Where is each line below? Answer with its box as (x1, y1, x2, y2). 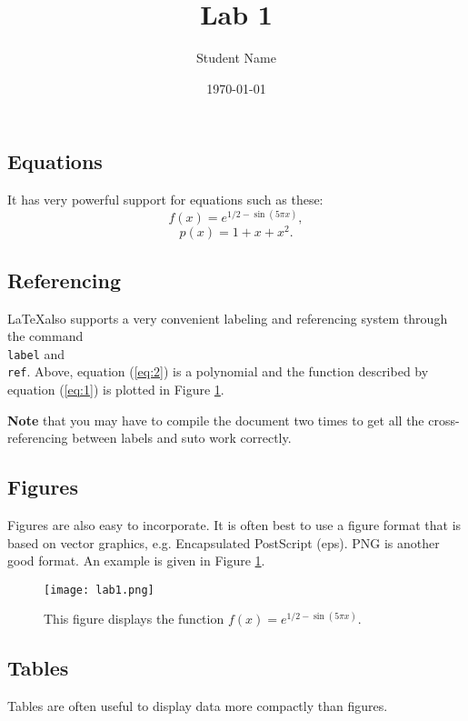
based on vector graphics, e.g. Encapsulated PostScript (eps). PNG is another (7, 533, 440, 552)
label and (7, 344, 65, 363)
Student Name (196, 48, 276, 67)
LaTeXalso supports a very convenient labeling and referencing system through (7, 308, 448, 327)
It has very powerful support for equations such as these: (7, 190, 324, 209)
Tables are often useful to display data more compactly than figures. (7, 696, 388, 716)
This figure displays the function (44, 609, 224, 628)
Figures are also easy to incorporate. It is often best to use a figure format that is (7, 515, 462, 534)
